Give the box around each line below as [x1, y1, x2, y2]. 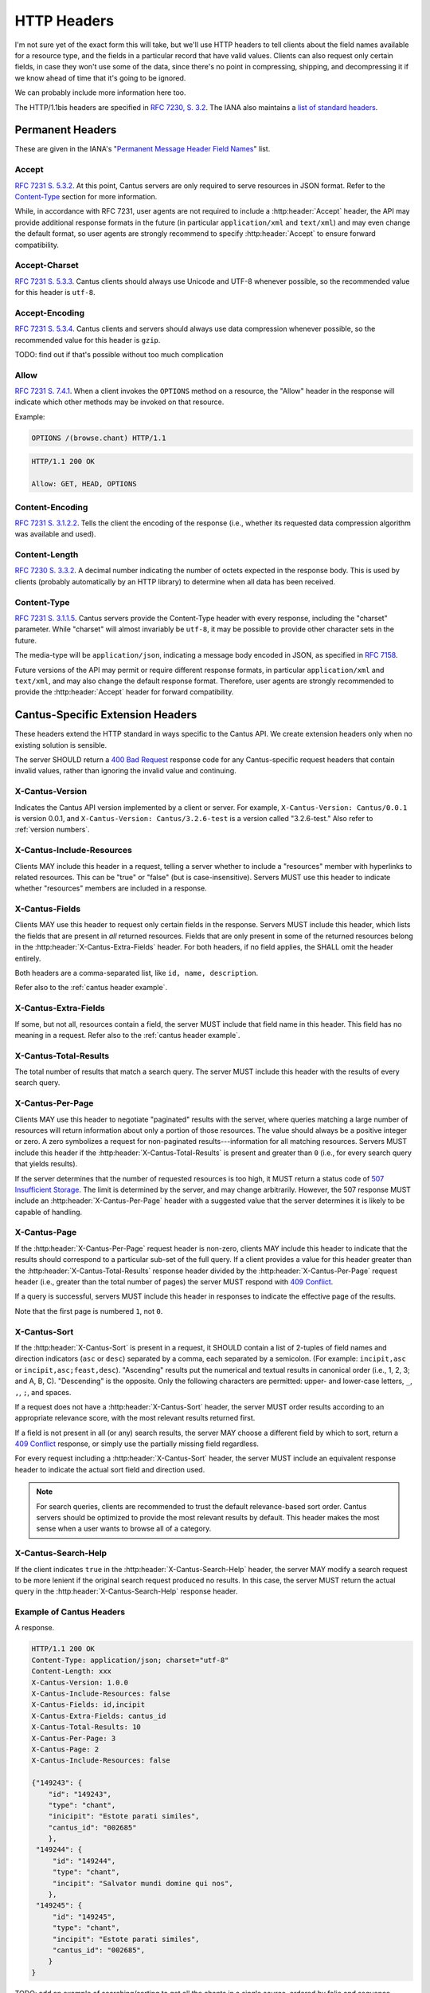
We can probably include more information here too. [14, 88, 186, 97]
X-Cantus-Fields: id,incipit [31, 1700, 146, 1709]
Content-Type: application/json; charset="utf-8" [31, 1655, 229, 1665]
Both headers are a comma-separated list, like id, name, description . [14, 968, 259, 977]
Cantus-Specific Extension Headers [14, 708, 197, 721]
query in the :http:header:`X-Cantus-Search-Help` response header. [14, 1586, 238, 1596]
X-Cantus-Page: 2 [31, 1744, 100, 1754]
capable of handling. [14, 1207, 83, 1217]
